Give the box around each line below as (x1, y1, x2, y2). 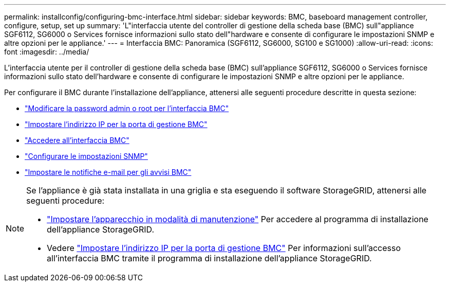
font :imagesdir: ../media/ (4, 47, 89, 56)
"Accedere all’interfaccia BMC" (25, 136, 129, 145)
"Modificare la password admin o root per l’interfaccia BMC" (25, 104, 229, 113)
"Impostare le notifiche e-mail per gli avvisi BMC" (25, 168, 192, 176)
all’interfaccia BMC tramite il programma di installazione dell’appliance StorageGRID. (47, 253, 372, 263)
